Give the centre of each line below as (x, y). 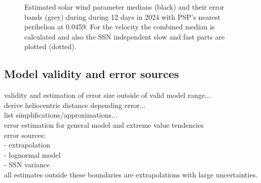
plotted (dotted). (50, 46)
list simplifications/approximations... (61, 115)
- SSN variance (27, 164)
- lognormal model (32, 154)
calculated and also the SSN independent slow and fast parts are (125, 36)
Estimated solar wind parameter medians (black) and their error (124, 7)
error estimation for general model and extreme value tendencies (104, 124)
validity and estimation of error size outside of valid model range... (107, 95)
